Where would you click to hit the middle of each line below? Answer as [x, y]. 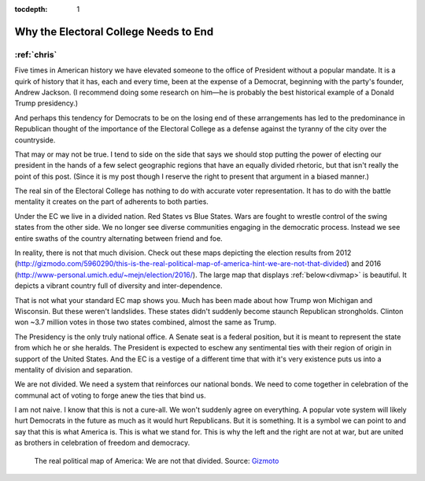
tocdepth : [31, 9]
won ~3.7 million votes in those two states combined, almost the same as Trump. [146, 322]
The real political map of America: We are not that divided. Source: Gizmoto [157, 461]
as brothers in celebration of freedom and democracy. [102, 443]
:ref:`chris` [36, 54]
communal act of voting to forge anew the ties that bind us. [110, 395]
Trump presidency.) [46, 103]
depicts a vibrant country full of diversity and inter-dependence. [118, 286]
